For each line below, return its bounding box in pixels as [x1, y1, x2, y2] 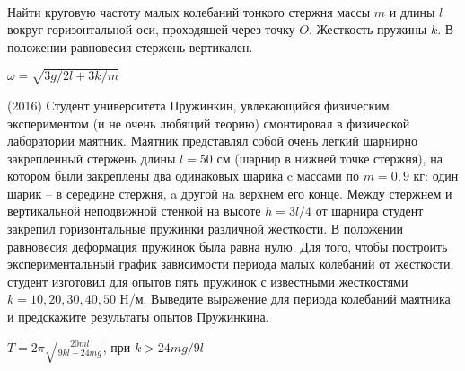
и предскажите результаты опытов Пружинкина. [7, 307, 269, 326]
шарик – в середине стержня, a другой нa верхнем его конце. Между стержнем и [7, 183, 452, 202]
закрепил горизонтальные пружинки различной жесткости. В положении [7, 219, 403, 238]
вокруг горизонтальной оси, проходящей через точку [7, 20, 295, 39]
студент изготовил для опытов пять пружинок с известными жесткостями [7, 271, 408, 290]
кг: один [413, 166, 459, 185]
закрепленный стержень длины [7, 148, 176, 167]
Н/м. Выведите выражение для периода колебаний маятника [119, 289, 451, 308]
